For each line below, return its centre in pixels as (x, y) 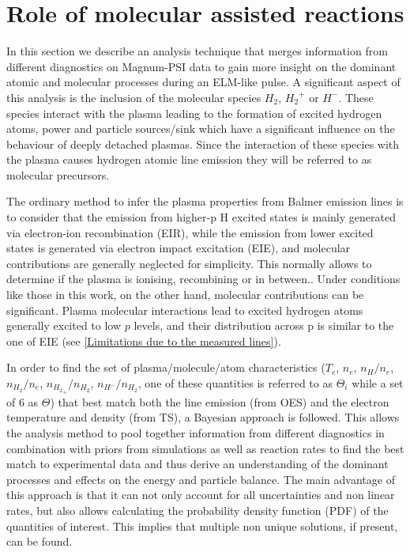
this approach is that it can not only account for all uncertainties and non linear (201, 495)
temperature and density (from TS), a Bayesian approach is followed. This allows (203, 417)
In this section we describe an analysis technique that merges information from (197, 51)
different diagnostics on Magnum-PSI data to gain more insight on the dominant (201, 66)
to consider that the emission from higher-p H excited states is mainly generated (201, 217)
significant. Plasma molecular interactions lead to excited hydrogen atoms (185, 310)
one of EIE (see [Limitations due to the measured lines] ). (144, 340)
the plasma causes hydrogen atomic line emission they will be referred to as (189, 159)
